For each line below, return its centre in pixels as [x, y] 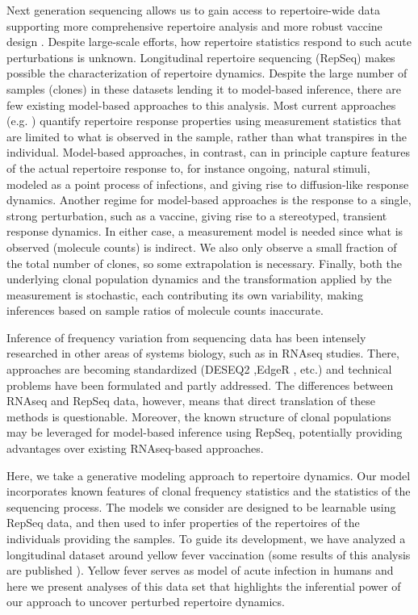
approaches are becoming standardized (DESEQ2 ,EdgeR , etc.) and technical [199, 369]
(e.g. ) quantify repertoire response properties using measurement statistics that [204, 121]
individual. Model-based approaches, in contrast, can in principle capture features [208, 152]
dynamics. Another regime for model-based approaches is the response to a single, [209, 200]
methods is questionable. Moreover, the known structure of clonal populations [199, 416]
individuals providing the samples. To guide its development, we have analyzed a [206, 538]
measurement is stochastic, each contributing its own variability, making [185, 294]
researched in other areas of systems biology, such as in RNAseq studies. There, [203, 353]
